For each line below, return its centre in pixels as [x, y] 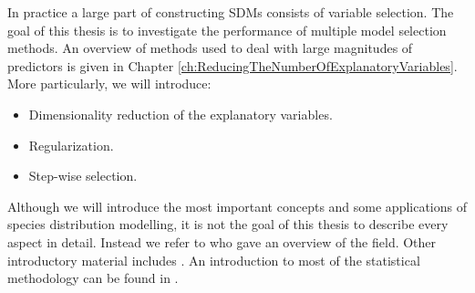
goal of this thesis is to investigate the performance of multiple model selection [227, 30]
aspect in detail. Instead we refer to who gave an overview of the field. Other [222, 241]
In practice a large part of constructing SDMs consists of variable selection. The [231, 12]
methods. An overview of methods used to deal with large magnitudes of [210, 48]
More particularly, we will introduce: [109, 84]
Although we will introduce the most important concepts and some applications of [237, 206]
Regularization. [71, 145]
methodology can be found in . [93, 278]
